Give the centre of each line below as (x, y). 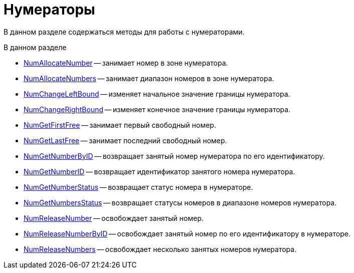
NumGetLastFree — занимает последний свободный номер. (125, 140)
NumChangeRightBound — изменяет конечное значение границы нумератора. (157, 109)
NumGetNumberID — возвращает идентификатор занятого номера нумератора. (159, 171)
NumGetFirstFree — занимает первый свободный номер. (120, 125)
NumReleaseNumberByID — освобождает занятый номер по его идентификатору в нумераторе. (187, 233)
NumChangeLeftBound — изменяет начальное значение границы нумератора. (157, 94)
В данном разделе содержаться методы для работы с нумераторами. (124, 32)
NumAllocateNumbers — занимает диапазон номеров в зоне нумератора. (149, 78)
